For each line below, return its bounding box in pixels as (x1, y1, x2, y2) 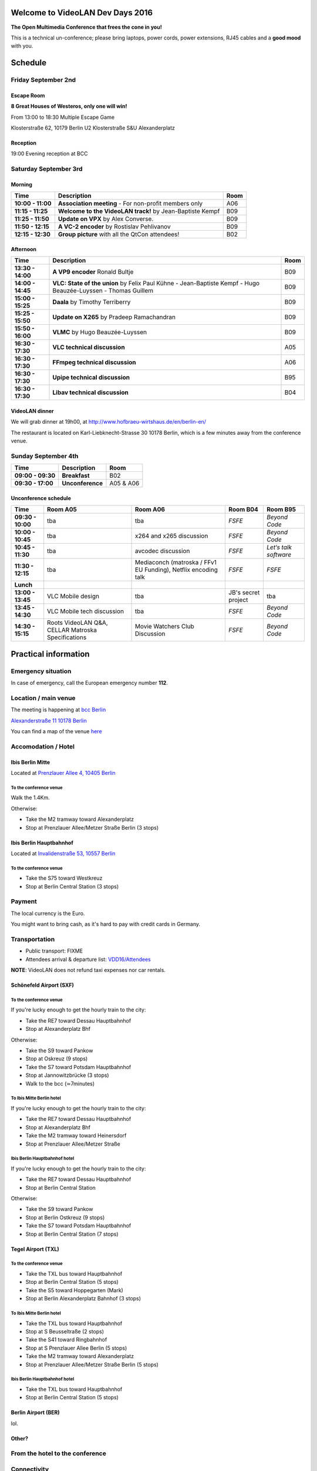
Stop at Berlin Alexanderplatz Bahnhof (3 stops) (25, 1295, 141, 1302)
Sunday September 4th (11, 452, 79, 460)
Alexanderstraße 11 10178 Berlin (11, 717, 87, 724)
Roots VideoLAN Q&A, (47, 618, 108, 627)
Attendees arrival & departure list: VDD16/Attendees (25, 956, 151, 963)
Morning (11, 181, 32, 188)
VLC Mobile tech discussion (47, 607, 124, 615)
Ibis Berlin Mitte (11, 758, 50, 766)
